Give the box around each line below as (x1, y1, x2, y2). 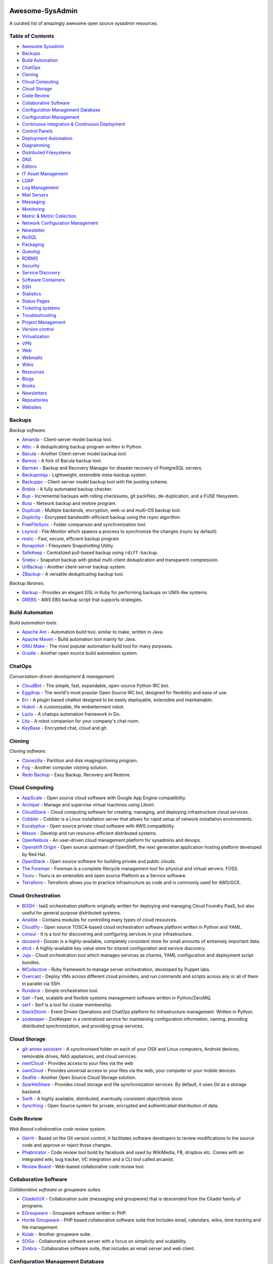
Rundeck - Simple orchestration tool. (22, 987, 99, 994)
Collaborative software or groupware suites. (9, 1186, 102, 1193)
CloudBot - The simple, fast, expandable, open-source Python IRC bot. (22, 683, 169, 689)
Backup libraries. (9, 580, 45, 586)
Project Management (22, 319, 66, 325)
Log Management (22, 185, 59, 191)
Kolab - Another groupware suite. (22, 1231, 92, 1237)
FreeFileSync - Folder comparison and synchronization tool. (22, 521, 147, 527)
